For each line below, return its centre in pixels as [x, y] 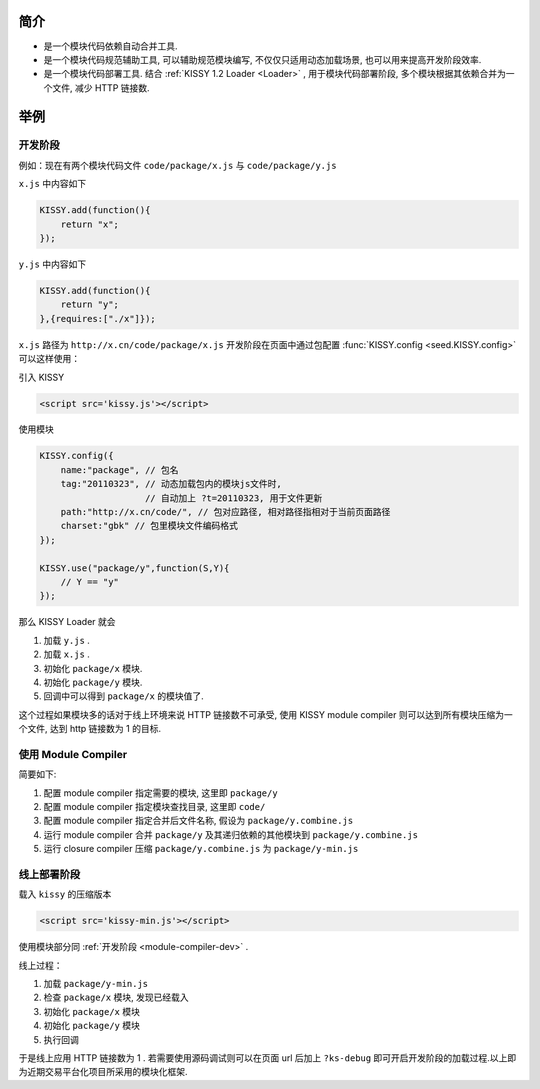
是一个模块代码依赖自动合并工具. [111, 46]
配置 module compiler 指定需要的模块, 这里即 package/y [161, 792]
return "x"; [90, 224]
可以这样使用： [49, 359]
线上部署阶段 [49, 874]
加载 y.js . [66, 640]
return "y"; [90, 304]
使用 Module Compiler [73, 754]
